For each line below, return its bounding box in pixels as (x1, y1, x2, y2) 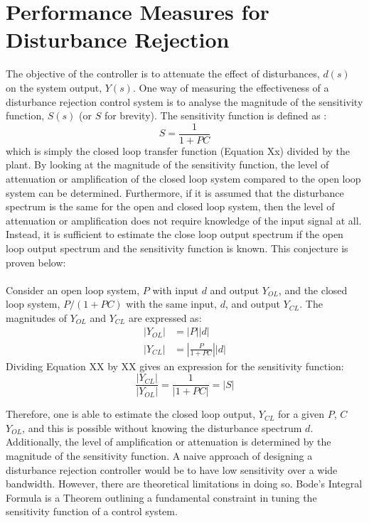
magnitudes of (6, 310, 68, 325)
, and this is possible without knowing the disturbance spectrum (22, 420, 302, 435)
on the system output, (6, 80, 102, 95)
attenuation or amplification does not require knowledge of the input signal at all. (6, 212, 362, 227)
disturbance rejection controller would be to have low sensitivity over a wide (6, 462, 338, 477)
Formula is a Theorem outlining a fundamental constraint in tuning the (6, 490, 317, 505)
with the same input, (126, 296, 217, 311)
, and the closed (278, 282, 348, 297)
